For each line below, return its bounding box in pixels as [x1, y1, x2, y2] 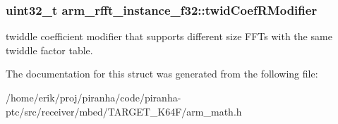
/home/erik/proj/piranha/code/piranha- [6, 90, 181, 104]
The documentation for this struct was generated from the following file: [6, 66, 318, 81]
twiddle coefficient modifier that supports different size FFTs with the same [6, 29, 332, 44]
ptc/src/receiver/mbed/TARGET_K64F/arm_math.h [6, 104, 242, 118]
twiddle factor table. [6, 42, 93, 57]
